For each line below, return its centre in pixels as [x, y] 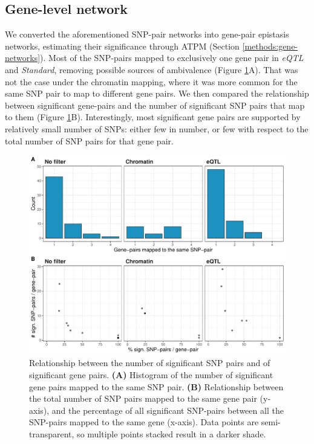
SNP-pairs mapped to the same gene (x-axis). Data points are [144, 422]
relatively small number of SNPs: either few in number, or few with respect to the [157, 128]
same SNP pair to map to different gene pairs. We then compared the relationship [157, 93]
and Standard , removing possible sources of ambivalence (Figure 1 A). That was [152, 69]
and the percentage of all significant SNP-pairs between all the [168, 410]
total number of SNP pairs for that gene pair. [89, 140]
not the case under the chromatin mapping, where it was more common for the [151, 81]
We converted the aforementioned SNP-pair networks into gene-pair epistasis [147, 34]
